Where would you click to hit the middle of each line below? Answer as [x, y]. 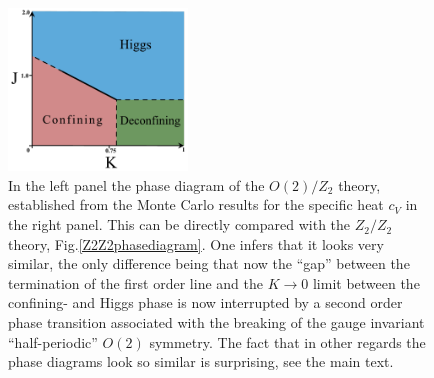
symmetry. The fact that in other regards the [287, 341]
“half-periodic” [53, 341]
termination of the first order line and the [135, 282]
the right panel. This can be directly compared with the [179, 224]
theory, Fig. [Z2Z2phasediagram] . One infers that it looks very [196, 243]
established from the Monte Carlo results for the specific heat [196, 204]
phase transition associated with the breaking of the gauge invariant [216, 322]
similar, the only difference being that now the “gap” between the [209, 263]
